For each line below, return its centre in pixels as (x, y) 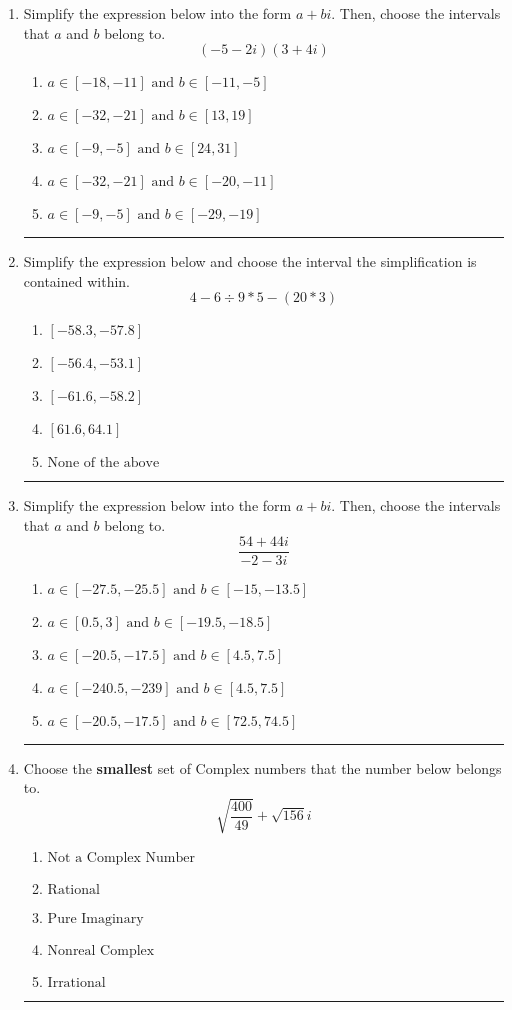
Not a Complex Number (121, 858)
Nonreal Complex (101, 951)
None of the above (103, 463)
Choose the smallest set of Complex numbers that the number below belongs (262, 767)
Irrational (76, 983)
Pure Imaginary (95, 919)
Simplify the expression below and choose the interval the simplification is (250, 261)
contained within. (76, 280)
